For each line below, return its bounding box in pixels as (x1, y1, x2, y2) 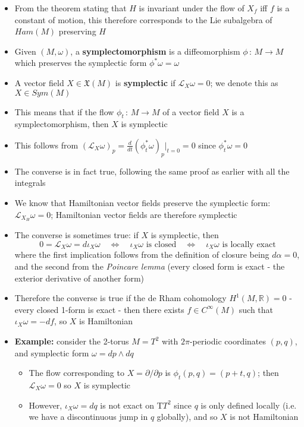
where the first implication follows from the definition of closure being (14, 248, 269, 261)
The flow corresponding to (29, 366, 124, 379)
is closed (146, 240, 177, 249)
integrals (14, 176, 46, 189)
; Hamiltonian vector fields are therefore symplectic (51, 208, 237, 220)
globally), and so (156, 410, 218, 423)
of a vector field (162, 105, 220, 118)
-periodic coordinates (189, 335, 267, 347)
